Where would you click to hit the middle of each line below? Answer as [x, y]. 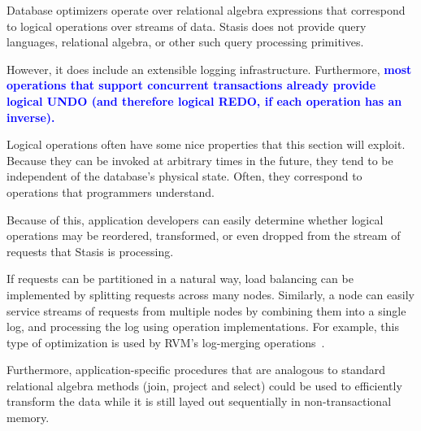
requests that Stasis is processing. [90, 251]
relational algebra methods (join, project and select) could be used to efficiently [204, 385]
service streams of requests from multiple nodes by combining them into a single [206, 310]
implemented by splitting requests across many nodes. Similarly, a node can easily [210, 294]
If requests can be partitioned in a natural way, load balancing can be [180, 279]
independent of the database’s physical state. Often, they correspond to [184, 176]
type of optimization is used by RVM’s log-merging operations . [166, 342]
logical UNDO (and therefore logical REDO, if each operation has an [204, 100]
